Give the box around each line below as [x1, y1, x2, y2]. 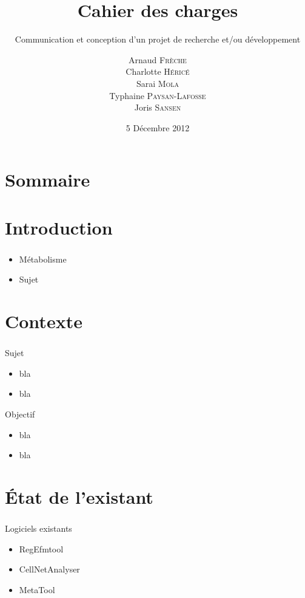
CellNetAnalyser [19, 563, 80, 576]
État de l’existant [5, 484, 153, 509]
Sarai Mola [136, 77, 179, 89]
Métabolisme [19, 252, 67, 265]
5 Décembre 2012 [126, 121, 190, 134]
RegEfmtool [19, 542, 64, 555]
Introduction [5, 215, 113, 239]
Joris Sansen [134, 101, 181, 114]
